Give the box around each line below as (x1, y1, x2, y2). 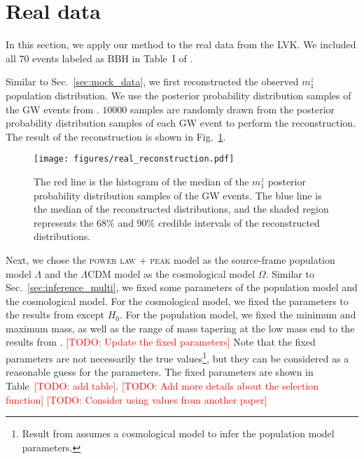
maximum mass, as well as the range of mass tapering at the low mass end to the (6, 320, 355, 335)
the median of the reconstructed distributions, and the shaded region (34, 202, 329, 216)
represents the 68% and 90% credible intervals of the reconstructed (34, 215, 320, 229)
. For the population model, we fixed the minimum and (120, 307, 356, 322)
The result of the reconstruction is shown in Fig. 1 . (6, 129, 226, 143)
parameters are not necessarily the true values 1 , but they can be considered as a (6, 349, 349, 365)
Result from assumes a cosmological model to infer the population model (22, 426, 335, 441)
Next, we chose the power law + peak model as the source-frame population (6, 252, 335, 267)
